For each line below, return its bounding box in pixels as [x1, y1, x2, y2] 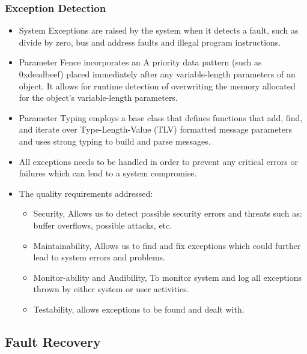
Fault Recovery [5, 332, 101, 350]
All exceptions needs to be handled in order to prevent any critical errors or [19, 155, 298, 167]
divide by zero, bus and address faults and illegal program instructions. [19, 35, 281, 48]
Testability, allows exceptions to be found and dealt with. [33, 302, 245, 315]
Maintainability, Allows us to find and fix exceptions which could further [33, 239, 301, 251]
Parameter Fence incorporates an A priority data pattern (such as [19, 56, 262, 68]
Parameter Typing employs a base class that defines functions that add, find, [19, 111, 303, 124]
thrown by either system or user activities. [33, 283, 189, 295]
